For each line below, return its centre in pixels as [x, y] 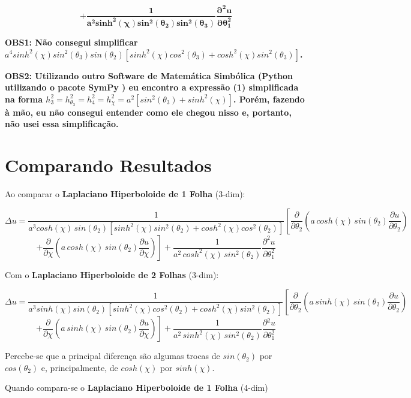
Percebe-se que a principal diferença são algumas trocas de [112, 356]
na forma [24, 99]
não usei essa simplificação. [62, 124]
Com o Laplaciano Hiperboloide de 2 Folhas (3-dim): [112, 275]
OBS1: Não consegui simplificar [71, 42]
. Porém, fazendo [269, 99]
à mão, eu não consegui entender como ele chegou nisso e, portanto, [148, 112]
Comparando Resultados [108, 165]
